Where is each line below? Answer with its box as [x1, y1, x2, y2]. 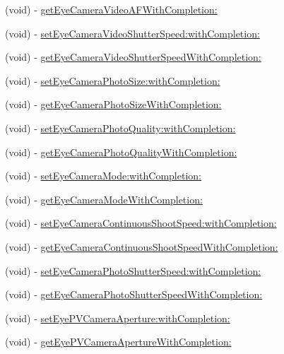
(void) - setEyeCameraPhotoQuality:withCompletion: [5, 120, 236, 135]
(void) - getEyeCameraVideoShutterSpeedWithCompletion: [5, 49, 261, 64]
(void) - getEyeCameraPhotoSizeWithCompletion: [5, 97, 222, 112]
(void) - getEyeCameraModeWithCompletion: [5, 191, 203, 206]
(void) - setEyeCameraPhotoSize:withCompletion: [5, 73, 220, 88]
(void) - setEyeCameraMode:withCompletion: [5, 168, 201, 183]
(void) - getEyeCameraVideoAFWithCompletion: [5, 2, 218, 16]
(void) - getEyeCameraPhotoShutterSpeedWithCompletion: [5, 287, 263, 302]
